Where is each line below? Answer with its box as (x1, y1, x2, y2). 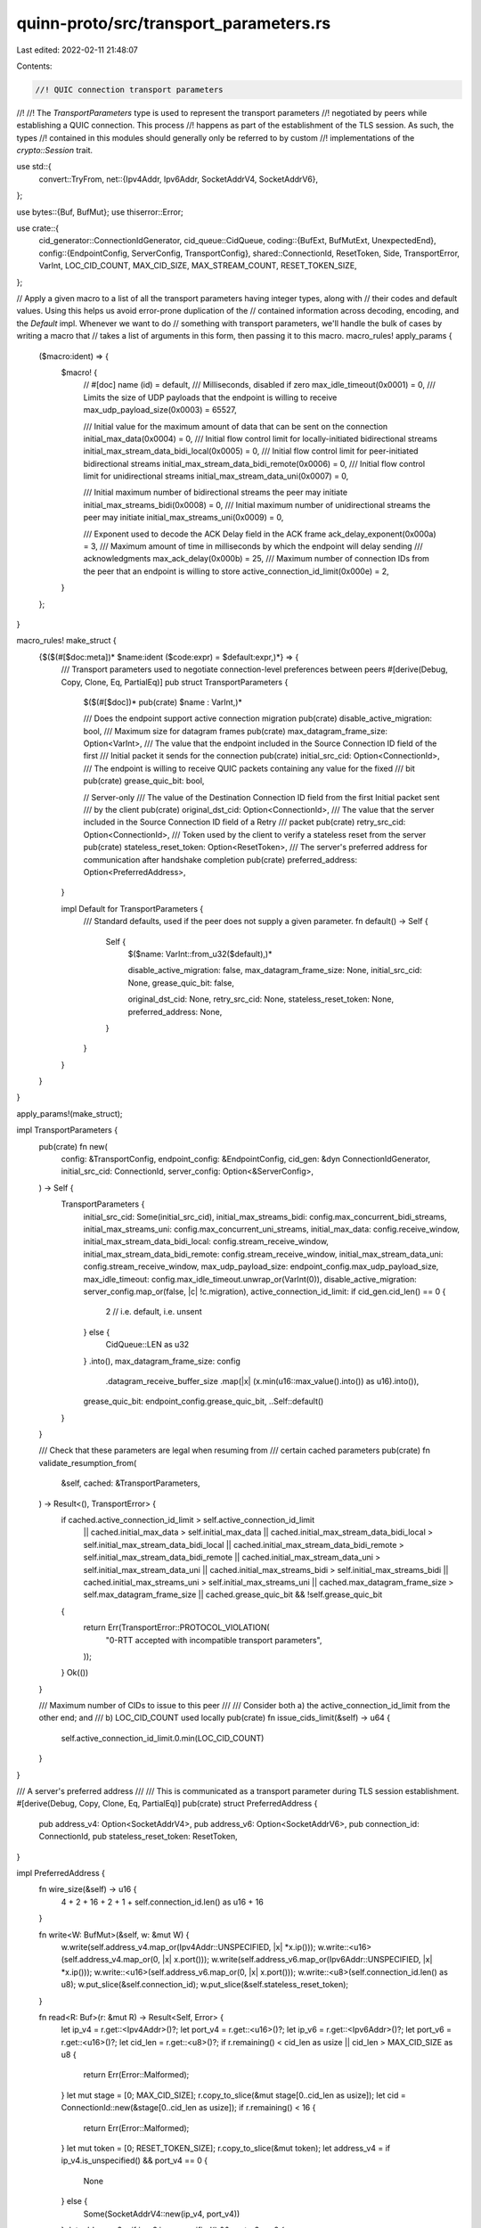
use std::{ (16, 161, 53, 172)
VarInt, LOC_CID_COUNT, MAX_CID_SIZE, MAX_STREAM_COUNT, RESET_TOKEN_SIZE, (38, 260, 357, 271)
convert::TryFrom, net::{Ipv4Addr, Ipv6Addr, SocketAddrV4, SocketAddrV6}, (38, 174, 319, 184)
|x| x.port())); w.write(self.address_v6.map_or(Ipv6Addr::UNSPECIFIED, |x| (161, 1954, 433, 1965)
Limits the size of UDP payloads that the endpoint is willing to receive (83, 392, 338, 403)
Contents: (16, 61, 53, 71)
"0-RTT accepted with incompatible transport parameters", (105, 1634, 322, 1645)
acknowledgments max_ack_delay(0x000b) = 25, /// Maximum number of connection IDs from (83, 553, 429, 564)
